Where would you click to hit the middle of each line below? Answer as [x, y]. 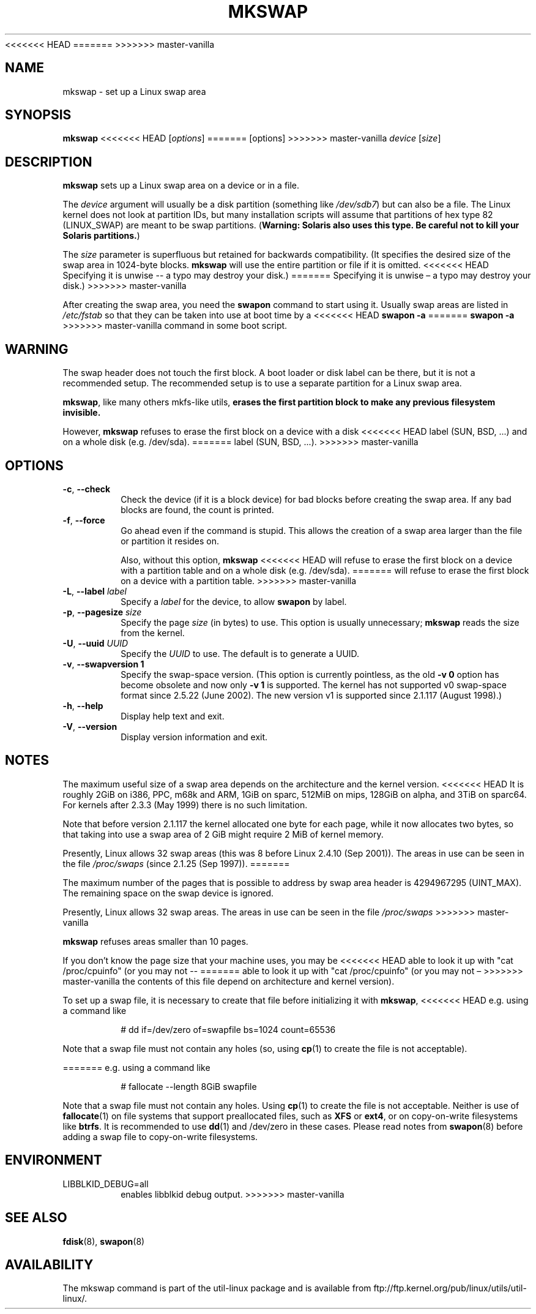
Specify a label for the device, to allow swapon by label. [234, 601]
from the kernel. [153, 633]
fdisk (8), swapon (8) [104, 1241]
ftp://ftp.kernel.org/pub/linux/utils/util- [450, 1288]
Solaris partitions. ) [101, 236]
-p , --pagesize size [102, 612]
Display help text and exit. [173, 716]
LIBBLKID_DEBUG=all [106, 1184]
